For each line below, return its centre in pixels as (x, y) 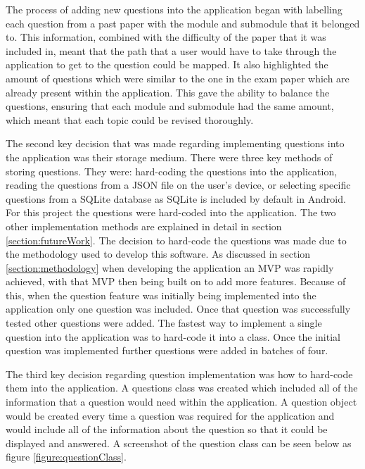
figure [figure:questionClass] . (66, 457)
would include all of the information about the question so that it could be (167, 429)
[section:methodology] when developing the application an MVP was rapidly (170, 267)
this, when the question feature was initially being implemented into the (161, 295)
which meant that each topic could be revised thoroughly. (130, 119)
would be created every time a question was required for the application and (170, 415)
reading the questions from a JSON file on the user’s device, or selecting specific (178, 185)
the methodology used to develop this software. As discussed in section (158, 254)
